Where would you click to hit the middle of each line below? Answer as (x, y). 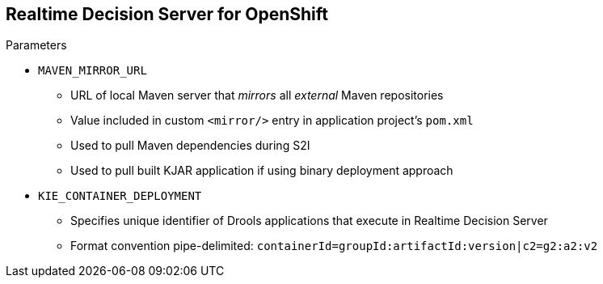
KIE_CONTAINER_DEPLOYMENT (120, 196)
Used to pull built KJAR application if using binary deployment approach (262, 171)
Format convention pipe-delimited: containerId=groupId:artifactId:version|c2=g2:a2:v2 (334, 246)
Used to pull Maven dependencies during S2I (190, 146)
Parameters (36, 45)
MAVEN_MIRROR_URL (93, 71)
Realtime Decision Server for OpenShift (167, 14)
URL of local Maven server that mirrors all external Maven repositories (257, 95)
